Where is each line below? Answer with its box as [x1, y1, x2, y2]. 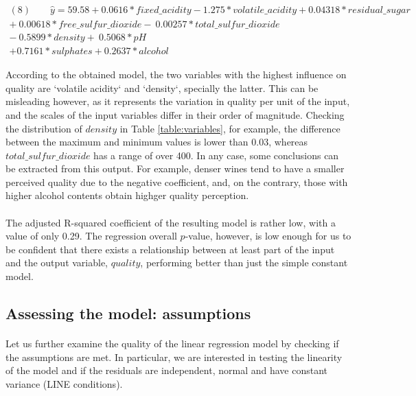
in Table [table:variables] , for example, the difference [119, 121, 340, 135]
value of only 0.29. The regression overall [5, 229, 177, 243]
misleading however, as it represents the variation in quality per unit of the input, [5, 94, 350, 108]
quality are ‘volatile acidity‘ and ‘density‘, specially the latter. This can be [5, 80, 319, 95]
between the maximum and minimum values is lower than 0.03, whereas [5, 135, 308, 149]
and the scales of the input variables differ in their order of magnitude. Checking [5, 107, 345, 121]
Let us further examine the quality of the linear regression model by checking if [5, 336, 339, 350]
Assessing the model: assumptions [5, 303, 251, 324]
